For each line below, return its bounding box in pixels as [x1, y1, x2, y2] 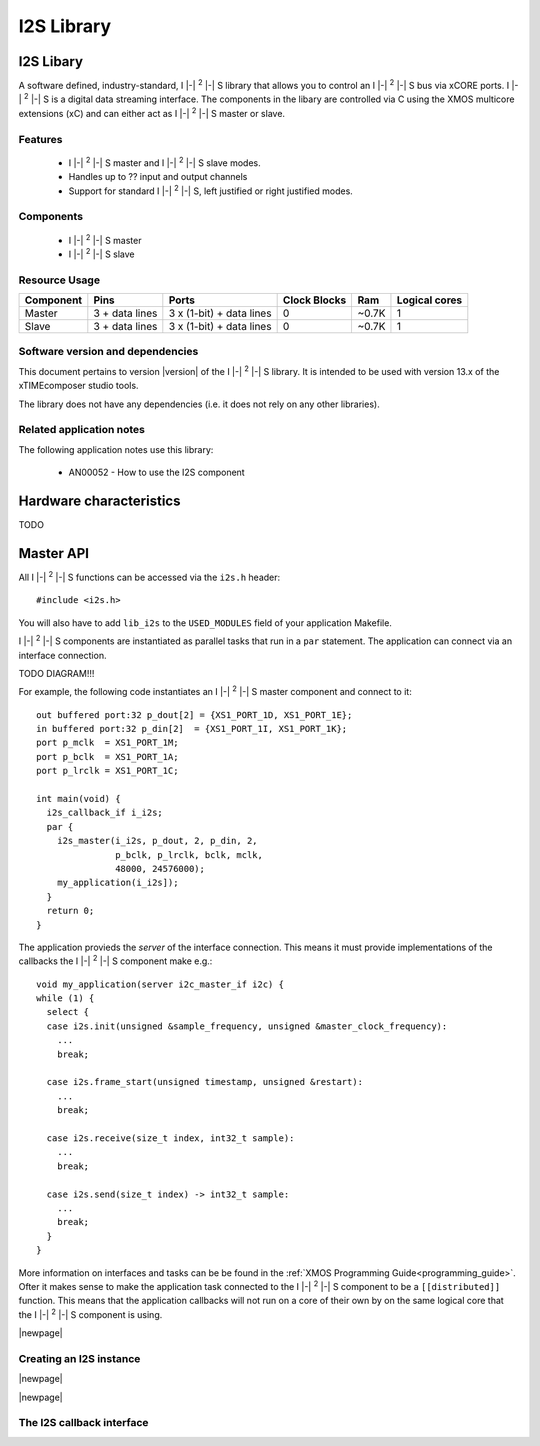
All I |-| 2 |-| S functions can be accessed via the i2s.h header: [18, 570, 281, 583]
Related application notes [18, 423, 145, 437]
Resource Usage [18, 273, 100, 287]
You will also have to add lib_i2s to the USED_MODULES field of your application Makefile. [18, 616, 392, 629]
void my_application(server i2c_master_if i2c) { [36, 978, 285, 990]
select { [46, 1006, 90, 1018]
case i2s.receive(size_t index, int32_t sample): [46, 1133, 295, 1144]
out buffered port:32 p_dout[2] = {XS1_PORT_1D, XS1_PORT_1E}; [36, 709, 353, 720]
